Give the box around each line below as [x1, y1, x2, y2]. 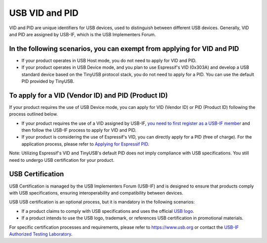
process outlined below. [9, 111, 58, 117]
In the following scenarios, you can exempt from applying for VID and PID [9, 45, 239, 53]
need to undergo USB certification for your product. [9, 157, 115, 163]
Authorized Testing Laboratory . [9, 231, 73, 237]
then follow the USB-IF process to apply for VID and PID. [21, 127, 137, 133]
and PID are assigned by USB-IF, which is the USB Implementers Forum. [9, 31, 156, 37]
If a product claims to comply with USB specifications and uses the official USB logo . [21, 208, 194, 214]
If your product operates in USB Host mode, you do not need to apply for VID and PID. [21, 57, 197, 63]
